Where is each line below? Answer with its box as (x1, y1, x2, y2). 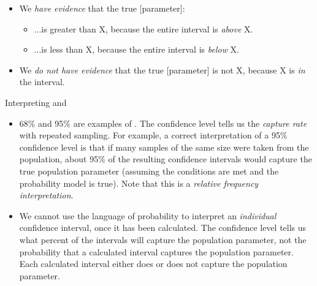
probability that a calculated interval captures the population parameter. (19, 245, 294, 258)
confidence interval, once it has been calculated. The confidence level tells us (19, 221, 307, 234)
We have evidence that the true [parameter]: (19, 2, 185, 14)
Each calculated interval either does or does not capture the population (19, 257, 288, 270)
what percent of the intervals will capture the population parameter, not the (19, 233, 307, 246)
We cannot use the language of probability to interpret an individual (19, 209, 277, 222)
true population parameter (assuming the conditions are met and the (19, 164, 279, 177)
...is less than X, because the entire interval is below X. (34, 43, 240, 56)
